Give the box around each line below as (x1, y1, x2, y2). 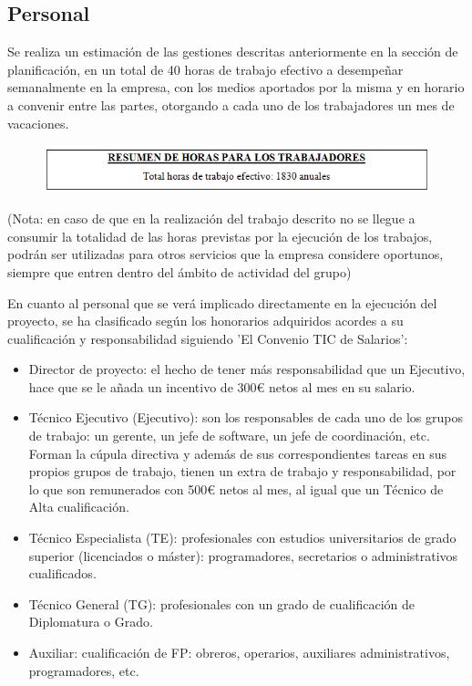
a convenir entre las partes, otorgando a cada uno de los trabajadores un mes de (7, 95, 455, 114)
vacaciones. (7, 113, 69, 132)
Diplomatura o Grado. (28, 612, 153, 631)
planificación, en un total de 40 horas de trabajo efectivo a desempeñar (7, 59, 404, 78)
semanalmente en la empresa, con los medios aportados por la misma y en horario (7, 78, 465, 97)
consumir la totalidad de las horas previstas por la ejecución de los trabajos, (7, 226, 433, 245)
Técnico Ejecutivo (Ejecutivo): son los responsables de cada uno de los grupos (28, 408, 464, 427)
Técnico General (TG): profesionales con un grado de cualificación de (28, 594, 415, 613)
